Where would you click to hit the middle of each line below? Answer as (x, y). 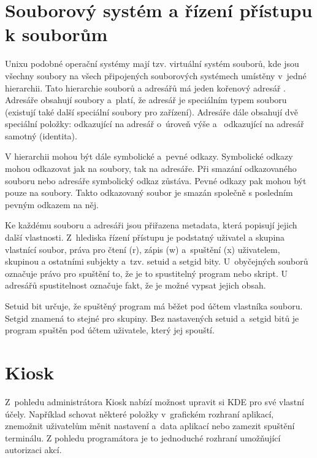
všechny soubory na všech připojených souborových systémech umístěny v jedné (156, 75)
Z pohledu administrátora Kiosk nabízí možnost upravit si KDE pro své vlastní (155, 401)
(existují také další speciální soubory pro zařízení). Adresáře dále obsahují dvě (151, 111)
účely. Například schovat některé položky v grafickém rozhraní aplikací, (139, 413)
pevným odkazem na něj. (52, 204)
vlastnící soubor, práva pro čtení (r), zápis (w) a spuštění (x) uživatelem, (143, 249)
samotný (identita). (41, 135)
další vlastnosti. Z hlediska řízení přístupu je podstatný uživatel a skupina (145, 237)
